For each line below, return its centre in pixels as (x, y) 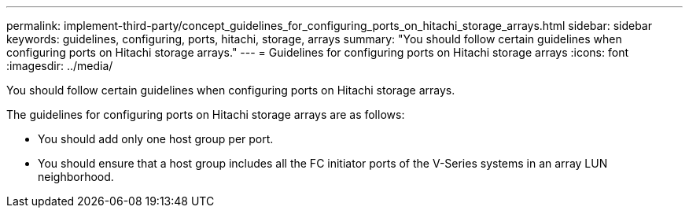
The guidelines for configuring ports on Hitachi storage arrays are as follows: (206, 114)
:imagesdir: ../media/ (60, 66)
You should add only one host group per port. (156, 139)
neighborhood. (76, 177)
